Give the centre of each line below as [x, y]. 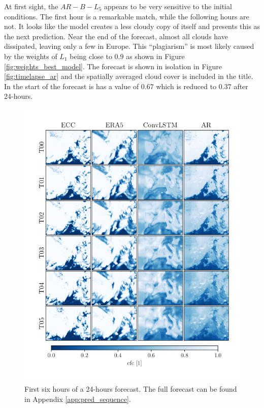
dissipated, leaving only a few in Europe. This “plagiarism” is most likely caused [129, 46]
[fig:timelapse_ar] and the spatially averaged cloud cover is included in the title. [129, 76]
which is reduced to [186, 86]
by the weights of [31, 56]
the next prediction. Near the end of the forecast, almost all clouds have [116, 36]
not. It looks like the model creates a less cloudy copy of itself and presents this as [132, 26]
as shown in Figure [155, 56]
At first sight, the [31, 6]
